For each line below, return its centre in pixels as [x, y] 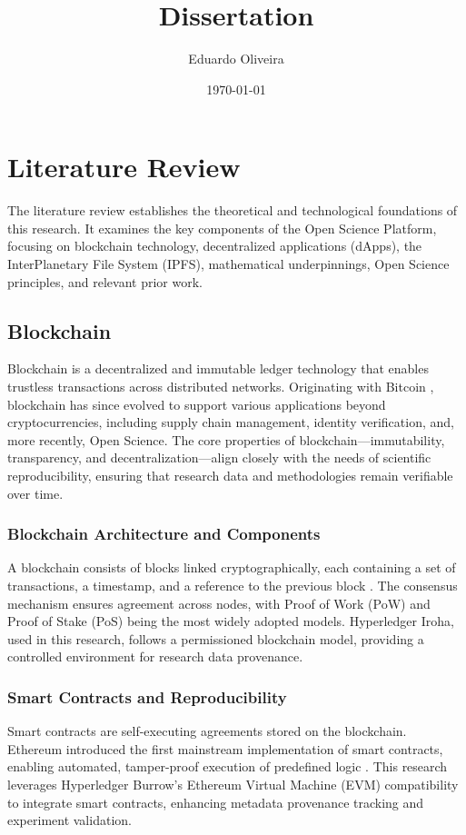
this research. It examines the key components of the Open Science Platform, [222, 228]
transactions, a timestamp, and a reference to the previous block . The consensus [233, 585]
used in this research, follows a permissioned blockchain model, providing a [216, 638]
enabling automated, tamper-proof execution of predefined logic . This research [228, 766]
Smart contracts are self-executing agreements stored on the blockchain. [207, 731]
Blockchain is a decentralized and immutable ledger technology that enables [218, 368]
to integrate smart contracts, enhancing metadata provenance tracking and [216, 802]
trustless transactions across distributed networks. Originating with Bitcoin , [221, 387]
